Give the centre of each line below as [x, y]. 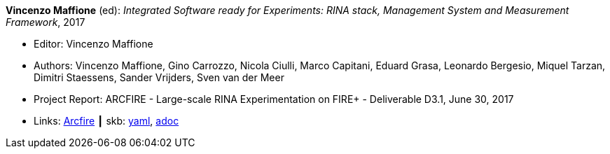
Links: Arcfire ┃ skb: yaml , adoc [106, 121]
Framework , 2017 [46, 22]
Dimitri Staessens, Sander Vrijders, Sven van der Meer [159, 77]
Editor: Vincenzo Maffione [93, 44]
